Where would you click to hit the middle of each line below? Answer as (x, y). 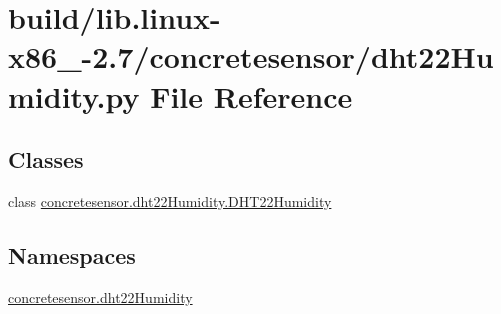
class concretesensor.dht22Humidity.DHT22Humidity (170, 200)
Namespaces (72, 254)
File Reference (251, 95)
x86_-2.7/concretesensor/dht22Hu (251, 56)
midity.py (74, 95)
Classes (46, 159)
